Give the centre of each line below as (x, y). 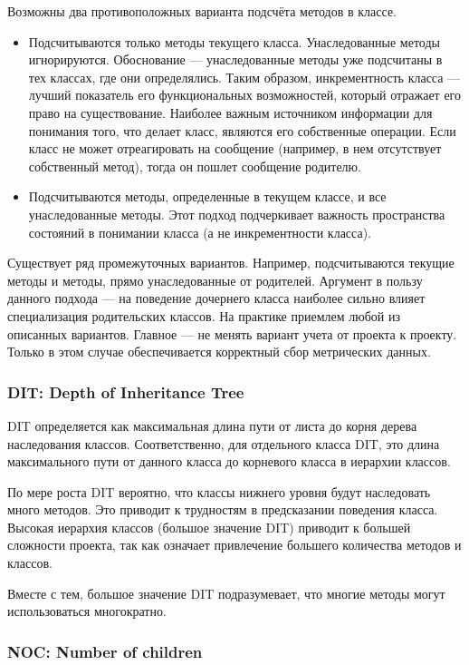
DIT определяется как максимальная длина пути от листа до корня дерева (212, 425)
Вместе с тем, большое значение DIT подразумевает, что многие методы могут (226, 593)
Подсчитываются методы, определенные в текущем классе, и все (207, 196)
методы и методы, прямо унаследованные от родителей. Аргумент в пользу (215, 280)
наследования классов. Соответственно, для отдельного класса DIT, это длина (224, 443)
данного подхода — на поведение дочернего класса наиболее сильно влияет (216, 298)
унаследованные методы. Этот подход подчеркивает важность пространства (237, 214)
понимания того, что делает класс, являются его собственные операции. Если (242, 130)
